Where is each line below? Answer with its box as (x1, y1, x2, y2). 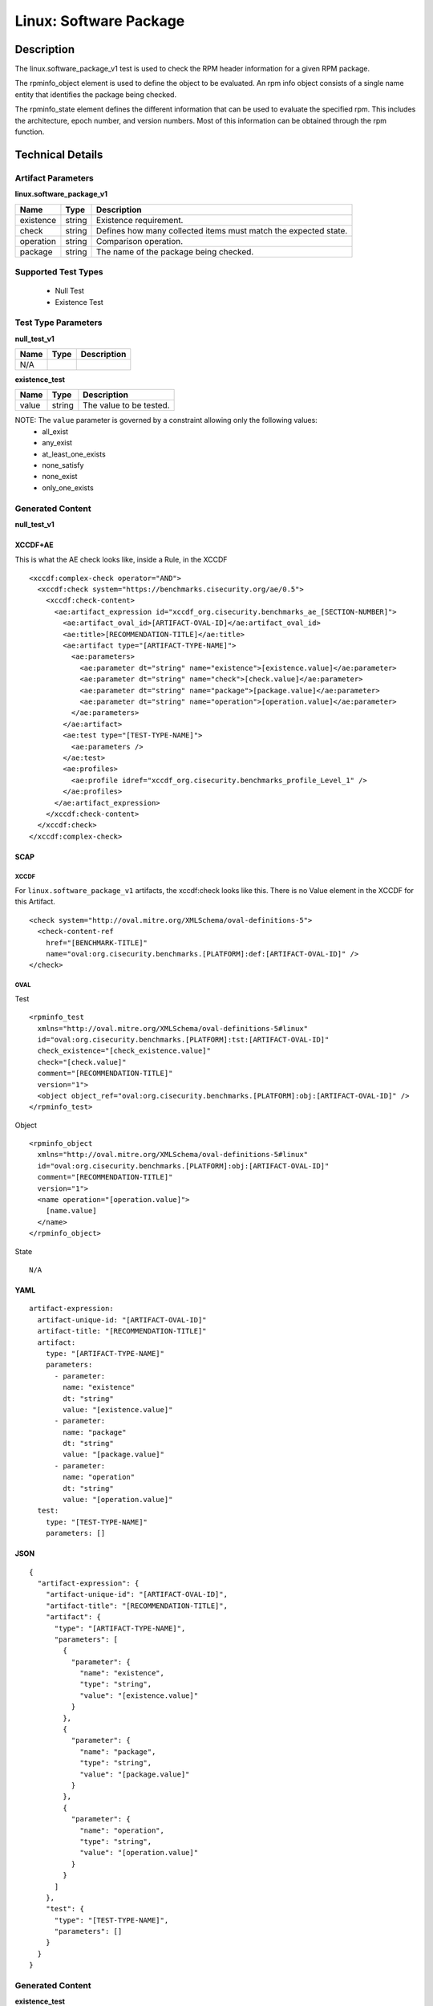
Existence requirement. (96, 214, 184, 225)
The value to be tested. (83, 400, 170, 411)
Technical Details (14, 148, 103, 161)
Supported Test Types (14, 266, 103, 277)
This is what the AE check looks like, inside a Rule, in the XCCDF (14, 554, 228, 565)
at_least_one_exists (42, 449, 106, 459)
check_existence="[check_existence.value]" (37, 1046, 212, 1055)
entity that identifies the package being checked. (14, 89, 176, 99)
